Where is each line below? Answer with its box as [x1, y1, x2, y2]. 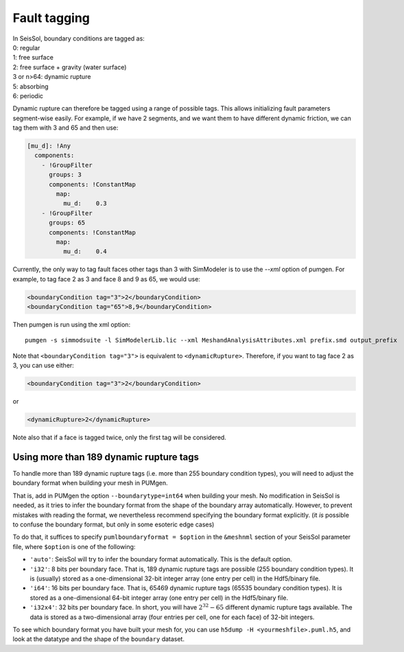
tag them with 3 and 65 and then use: [12, 124, 119, 132]
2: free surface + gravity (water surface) [12, 62, 127, 71]
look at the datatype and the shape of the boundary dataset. [12, 635, 185, 643]
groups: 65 [49, 219, 86, 226]
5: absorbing [12, 82, 49, 91]
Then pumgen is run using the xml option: [12, 321, 130, 329]
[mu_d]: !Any [27, 142, 71, 150]
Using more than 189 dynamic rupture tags [12, 452, 199, 463]
